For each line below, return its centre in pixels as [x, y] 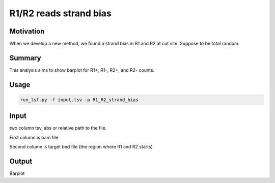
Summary [25, 58]
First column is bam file [34, 137]
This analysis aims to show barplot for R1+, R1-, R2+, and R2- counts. [82, 70]
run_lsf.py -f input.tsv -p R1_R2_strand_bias [79, 100]
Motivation [27, 31]
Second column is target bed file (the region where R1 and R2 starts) [81, 147]
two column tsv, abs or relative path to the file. [58, 128]
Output [21, 161]
